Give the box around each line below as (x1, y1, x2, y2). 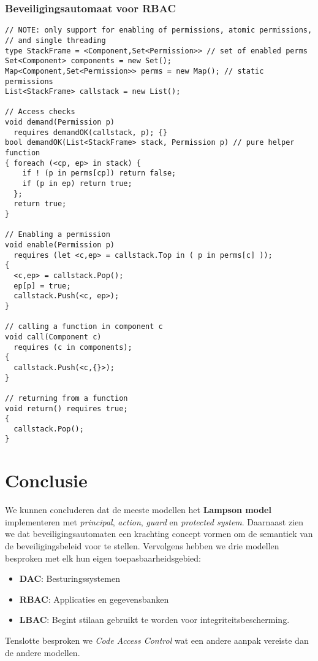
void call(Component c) (5, 332, 102, 341)
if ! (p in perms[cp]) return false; (22, 169, 176, 178)
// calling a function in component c (5, 322, 163, 331)
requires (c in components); (13, 342, 132, 352)
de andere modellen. (5, 646, 80, 659)
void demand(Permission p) (5, 118, 115, 127)
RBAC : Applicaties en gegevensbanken (19, 592, 169, 605)
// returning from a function (5, 393, 128, 403)
